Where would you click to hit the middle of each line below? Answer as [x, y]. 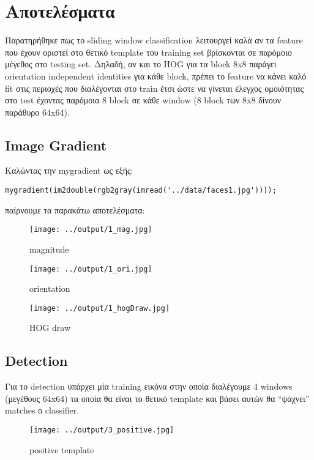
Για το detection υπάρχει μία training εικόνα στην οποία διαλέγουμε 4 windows [149, 386]
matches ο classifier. [42, 410]
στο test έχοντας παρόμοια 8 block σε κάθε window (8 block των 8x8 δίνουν [143, 100]
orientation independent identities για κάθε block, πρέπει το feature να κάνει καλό [156, 76]
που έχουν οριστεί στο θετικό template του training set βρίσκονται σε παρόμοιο [148, 52]
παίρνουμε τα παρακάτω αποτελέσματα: [75, 210]
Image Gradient [56, 145]
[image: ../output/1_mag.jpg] [91, 230]
